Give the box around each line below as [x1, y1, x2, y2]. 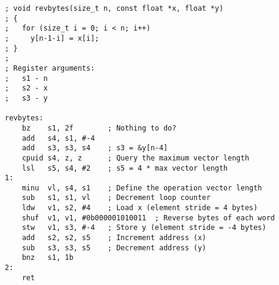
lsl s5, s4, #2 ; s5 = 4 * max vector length [22, 163, 228, 172]
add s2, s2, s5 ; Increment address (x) [22, 234, 207, 242]
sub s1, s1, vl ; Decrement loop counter [22, 193, 211, 202]
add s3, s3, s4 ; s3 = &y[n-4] [22, 144, 168, 153]
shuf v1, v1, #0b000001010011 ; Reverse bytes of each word [22, 213, 275, 222]
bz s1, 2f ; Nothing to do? [22, 123, 177, 132]
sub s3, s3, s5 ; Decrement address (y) [22, 243, 207, 252]
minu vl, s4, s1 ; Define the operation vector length [22, 183, 262, 192]
